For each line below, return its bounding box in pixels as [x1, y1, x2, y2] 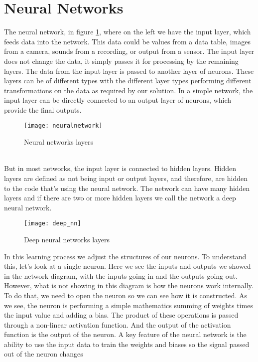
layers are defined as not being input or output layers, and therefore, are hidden [4, 173, 248, 183]
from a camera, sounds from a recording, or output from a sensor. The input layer [4, 46, 255, 56]
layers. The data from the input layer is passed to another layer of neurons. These [4, 65, 254, 76]
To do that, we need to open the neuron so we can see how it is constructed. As [4, 290, 248, 300]
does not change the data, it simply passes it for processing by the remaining [4, 55, 239, 66]
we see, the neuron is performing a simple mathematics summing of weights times [4, 300, 253, 310]
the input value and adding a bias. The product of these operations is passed [4, 310, 239, 320]
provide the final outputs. [4, 104, 82, 115]
